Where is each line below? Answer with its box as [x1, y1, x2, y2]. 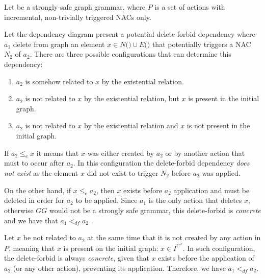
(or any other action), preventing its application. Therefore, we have [13, 262, 226, 273]
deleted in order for [4, 195, 64, 205]
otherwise [4, 204, 34, 215]
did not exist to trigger [87, 167, 158, 178]
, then [96, 184, 115, 195]
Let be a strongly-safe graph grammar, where [4, 2, 146, 12]
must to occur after [4, 157, 64, 168]
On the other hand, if [4, 184, 71, 195]
